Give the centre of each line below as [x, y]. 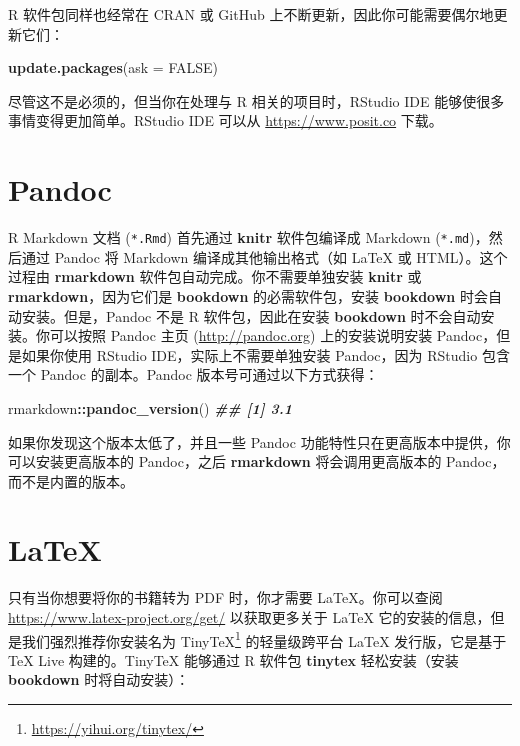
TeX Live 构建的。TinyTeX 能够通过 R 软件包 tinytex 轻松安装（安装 [233, 659]
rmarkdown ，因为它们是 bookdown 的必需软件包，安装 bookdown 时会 [248, 295]
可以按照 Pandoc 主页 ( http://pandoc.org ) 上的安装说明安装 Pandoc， [273, 335]
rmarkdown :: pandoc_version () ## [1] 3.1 [150, 407]
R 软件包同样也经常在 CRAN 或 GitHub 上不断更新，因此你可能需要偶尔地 [251, 14]
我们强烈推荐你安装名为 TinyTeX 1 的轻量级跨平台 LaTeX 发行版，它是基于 [264, 639]
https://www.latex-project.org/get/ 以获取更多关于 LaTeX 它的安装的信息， [249, 617]
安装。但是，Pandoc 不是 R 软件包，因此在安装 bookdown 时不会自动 [251, 315]
